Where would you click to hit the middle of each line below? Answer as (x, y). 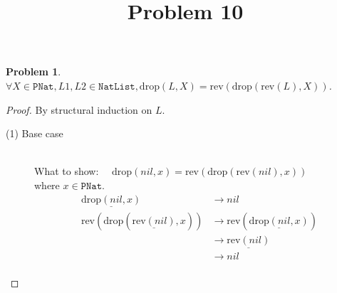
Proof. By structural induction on (79, 109)
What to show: (67, 171)
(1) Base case (35, 133)
